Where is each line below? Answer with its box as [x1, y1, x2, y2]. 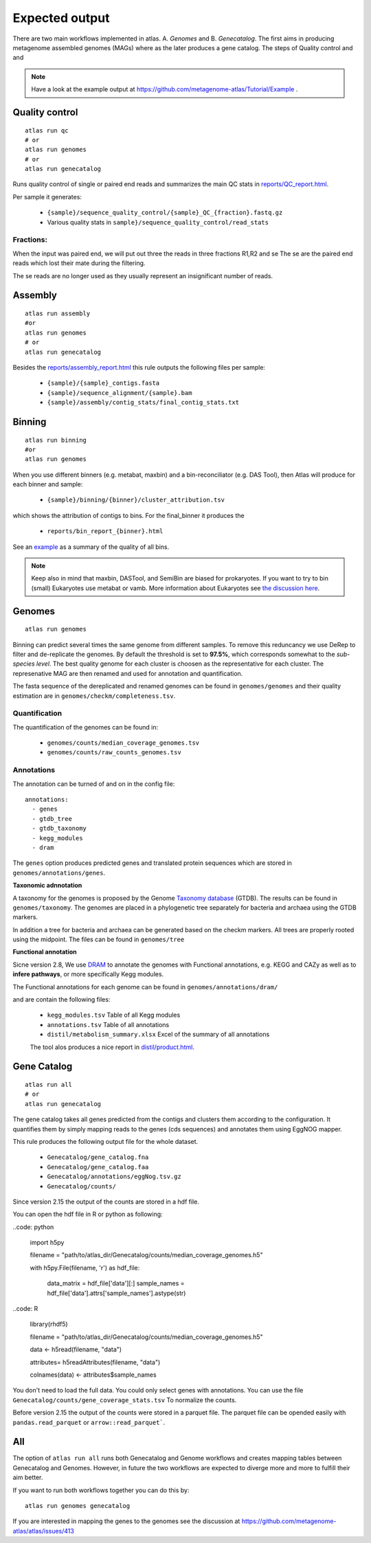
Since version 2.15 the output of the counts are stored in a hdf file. [12, 1197, 199, 1206]
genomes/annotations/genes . [12, 868, 106, 877]
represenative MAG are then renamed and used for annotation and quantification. [12, 669, 243, 677]
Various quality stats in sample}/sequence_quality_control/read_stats [47, 218, 269, 226]
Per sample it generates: [12, 192, 82, 201]
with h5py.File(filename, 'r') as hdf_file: [30, 1263, 140, 1272]
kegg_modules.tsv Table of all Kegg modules [47, 1011, 181, 1020]
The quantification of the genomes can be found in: [12, 723, 158, 731]
